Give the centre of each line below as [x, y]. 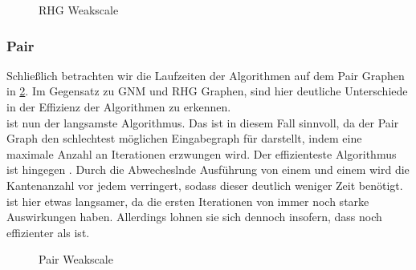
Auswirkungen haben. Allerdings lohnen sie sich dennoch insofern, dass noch [194, 217]
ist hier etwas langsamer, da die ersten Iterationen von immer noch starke [188, 201]
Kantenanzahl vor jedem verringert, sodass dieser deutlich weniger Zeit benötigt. [205, 185]
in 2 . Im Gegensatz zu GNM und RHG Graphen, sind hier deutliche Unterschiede [207, 91]
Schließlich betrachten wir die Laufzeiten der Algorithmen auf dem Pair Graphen [206, 75]
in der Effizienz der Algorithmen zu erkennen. [119, 107]
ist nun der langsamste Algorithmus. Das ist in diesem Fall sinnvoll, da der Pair [203, 122]
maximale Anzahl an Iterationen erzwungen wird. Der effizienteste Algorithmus [202, 153]
